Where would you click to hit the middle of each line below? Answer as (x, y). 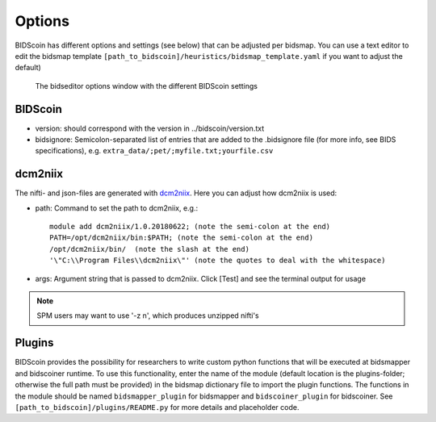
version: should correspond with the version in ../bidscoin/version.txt (150, 128)
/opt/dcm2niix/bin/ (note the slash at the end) (150, 249)
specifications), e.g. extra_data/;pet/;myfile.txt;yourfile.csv (154, 151)
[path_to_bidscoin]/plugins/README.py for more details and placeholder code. (157, 407)
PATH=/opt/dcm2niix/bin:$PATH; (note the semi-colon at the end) (182, 238)
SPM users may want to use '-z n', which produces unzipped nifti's (148, 315)
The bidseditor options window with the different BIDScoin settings (147, 86)
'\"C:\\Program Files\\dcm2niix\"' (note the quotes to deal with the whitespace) (218, 261)
